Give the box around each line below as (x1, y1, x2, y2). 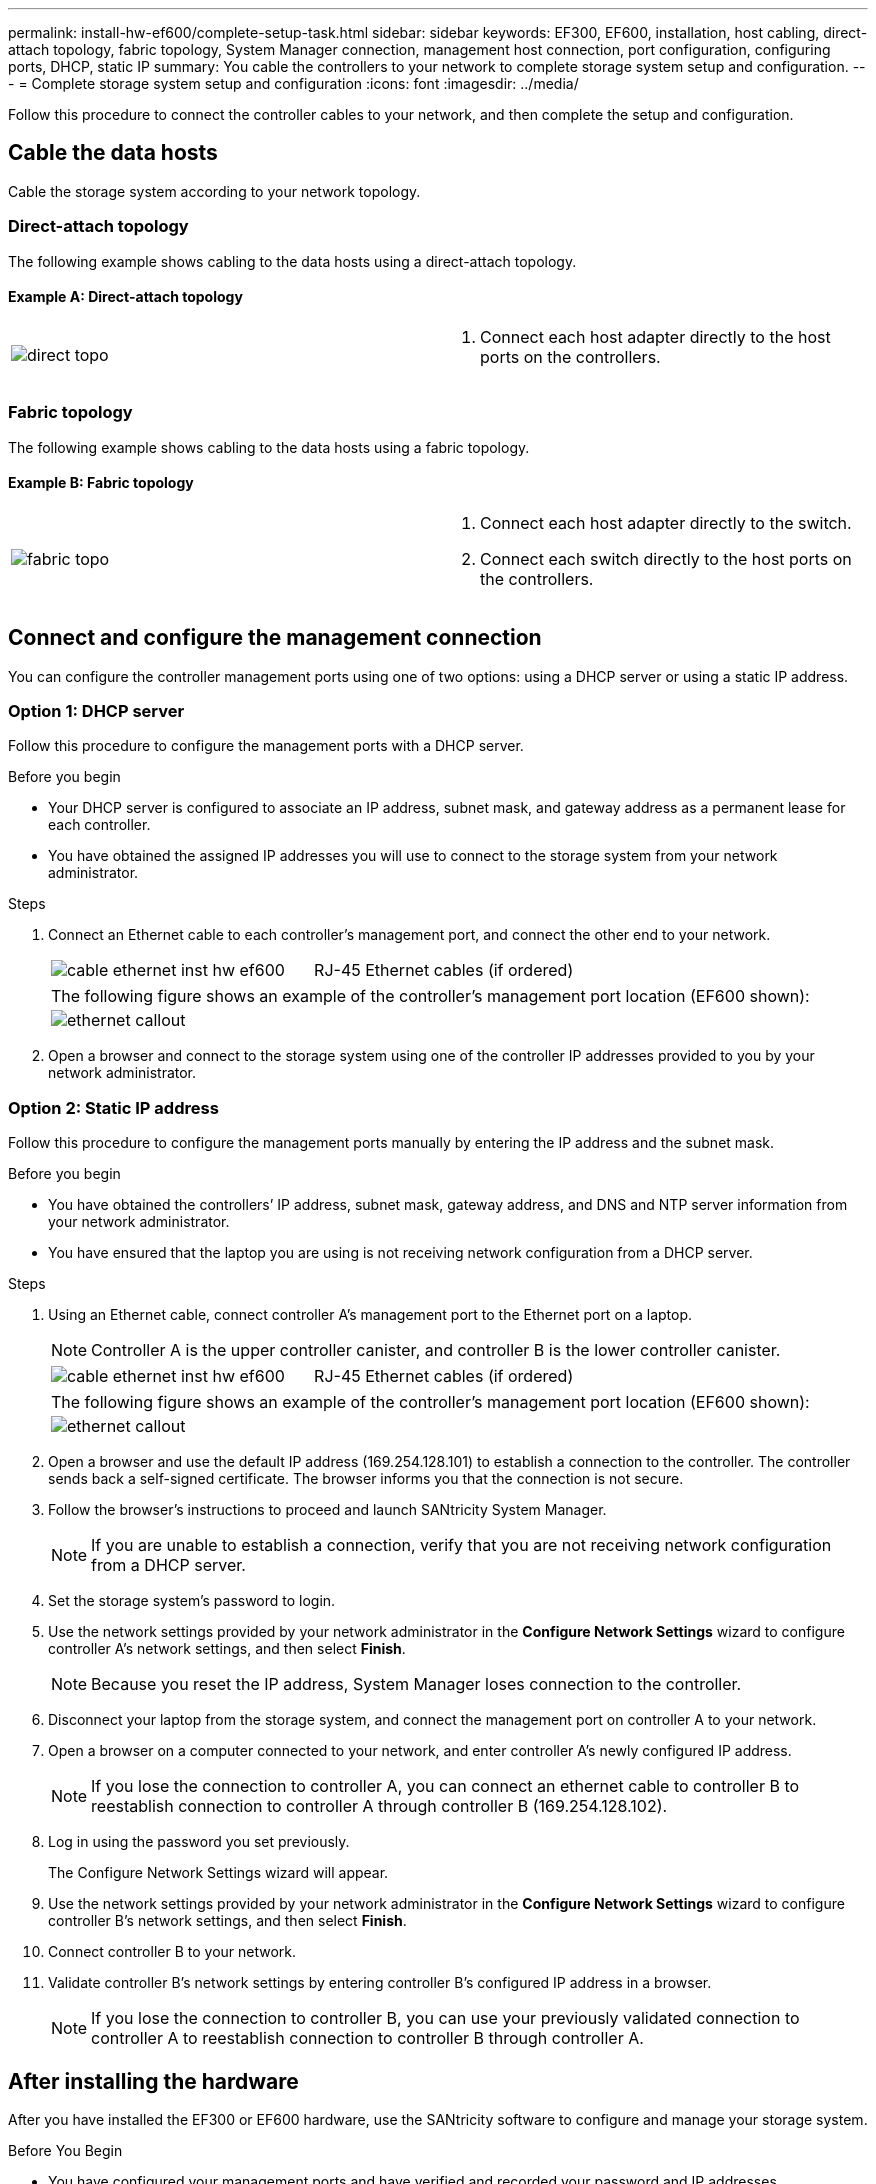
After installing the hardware (8, 2068, 299, 2094)
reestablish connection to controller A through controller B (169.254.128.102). (91, 1796, 668, 1817)
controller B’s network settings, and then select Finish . (48, 1912, 407, 1930)
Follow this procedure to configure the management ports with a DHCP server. (8, 737, 524, 755)
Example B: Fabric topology (8, 474, 194, 492)
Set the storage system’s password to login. (48, 1592, 336, 1610)
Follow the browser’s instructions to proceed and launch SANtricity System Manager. (48, 1501, 607, 1519)
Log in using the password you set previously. (48, 1833, 350, 1851)
